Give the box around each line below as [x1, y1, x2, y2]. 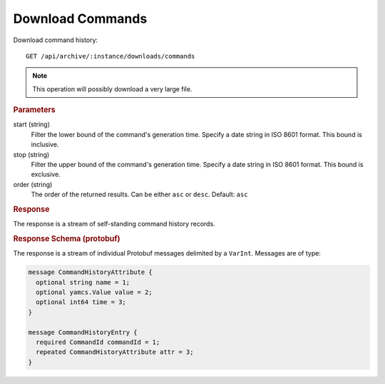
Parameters [13, 105, 56, 115]
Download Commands [13, 11, 148, 26]
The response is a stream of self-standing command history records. [13, 220, 215, 228]
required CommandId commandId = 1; [36, 338, 160, 346]
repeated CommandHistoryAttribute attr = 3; [36, 348, 194, 356]
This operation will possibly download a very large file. [32, 84, 192, 93]
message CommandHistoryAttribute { [28, 268, 153, 276]
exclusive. [31, 170, 61, 178]
